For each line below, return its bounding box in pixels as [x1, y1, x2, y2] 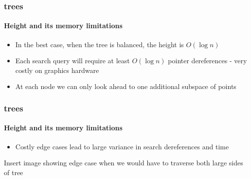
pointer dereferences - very [168, 55, 247, 66]
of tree [4, 167, 23, 177]
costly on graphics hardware [15, 65, 99, 75]
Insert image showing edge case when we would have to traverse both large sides [4, 158, 243, 168]
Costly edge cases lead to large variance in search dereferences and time [15, 141, 229, 151]
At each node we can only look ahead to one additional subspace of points [15, 81, 236, 91]
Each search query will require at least [15, 55, 130, 66]
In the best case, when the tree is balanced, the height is [15, 39, 184, 49]
